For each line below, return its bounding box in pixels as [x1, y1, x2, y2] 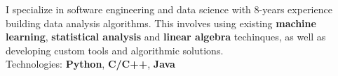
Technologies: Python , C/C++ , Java [6, 56, 175, 71]
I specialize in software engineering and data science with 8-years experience [6, 2, 332, 16]
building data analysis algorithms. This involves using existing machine [6, 15, 316, 30]
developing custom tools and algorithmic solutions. [6, 43, 224, 57]
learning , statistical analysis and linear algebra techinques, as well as [6, 29, 326, 44]
